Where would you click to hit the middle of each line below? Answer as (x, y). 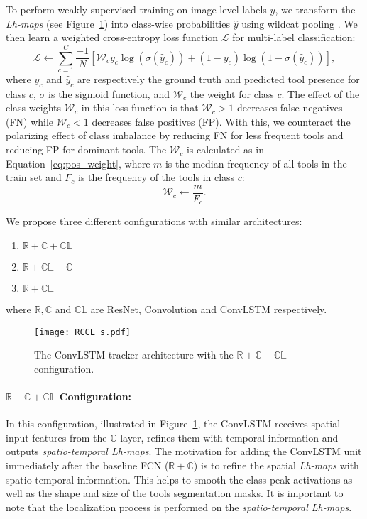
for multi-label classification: (294, 37)
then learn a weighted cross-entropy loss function (112, 37)
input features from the (56, 437)
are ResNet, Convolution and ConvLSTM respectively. (209, 308)
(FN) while (30, 121)
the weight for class (232, 93)
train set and (34, 177)
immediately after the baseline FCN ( (87, 465)
